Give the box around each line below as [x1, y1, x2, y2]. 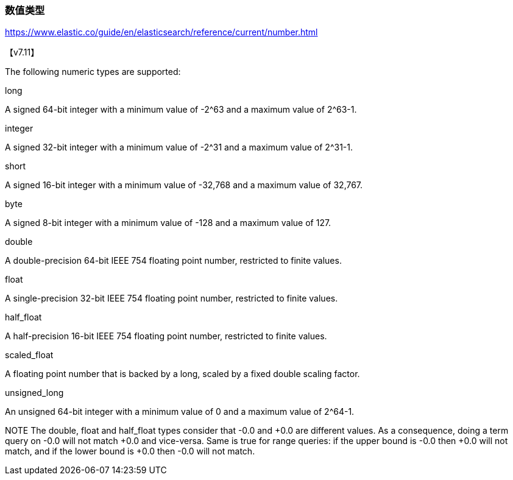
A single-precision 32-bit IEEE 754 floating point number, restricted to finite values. [5, 293, 338, 304]
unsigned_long [5, 387, 64, 398]
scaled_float [5, 350, 54, 361]
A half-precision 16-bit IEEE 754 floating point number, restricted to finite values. [5, 331, 327, 342]
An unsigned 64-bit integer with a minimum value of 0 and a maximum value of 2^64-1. [5, 406, 355, 417]
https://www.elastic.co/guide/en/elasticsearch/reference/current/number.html [5, 27, 318, 38]
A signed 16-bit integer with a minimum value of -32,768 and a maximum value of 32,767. [5, 180, 363, 191]
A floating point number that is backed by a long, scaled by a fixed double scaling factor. [5, 369, 360, 379]
